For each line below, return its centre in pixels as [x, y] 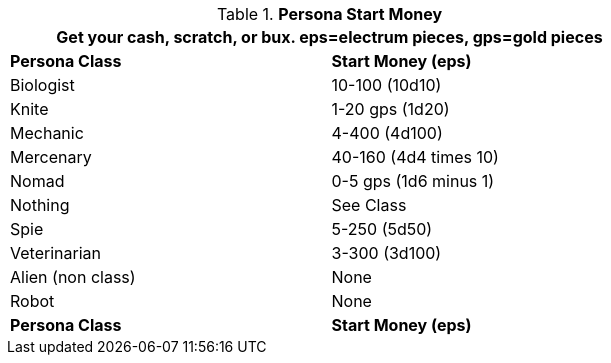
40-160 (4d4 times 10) [415, 157]
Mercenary [51, 157]
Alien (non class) [73, 277]
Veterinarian [55, 253]
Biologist [42, 85]
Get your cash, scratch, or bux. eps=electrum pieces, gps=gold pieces [329, 37]
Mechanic [47, 133]
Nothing [40, 205]
